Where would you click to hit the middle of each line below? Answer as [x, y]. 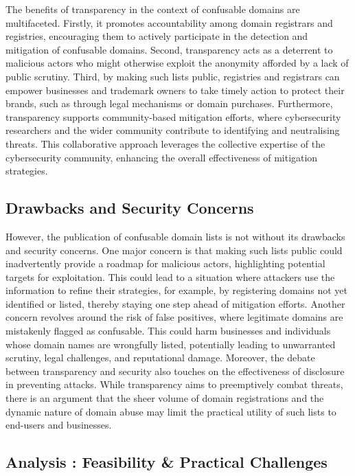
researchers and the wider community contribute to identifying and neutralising [173, 130]
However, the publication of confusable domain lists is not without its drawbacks [175, 236]
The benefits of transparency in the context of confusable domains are [153, 9]
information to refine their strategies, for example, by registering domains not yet [176, 290]
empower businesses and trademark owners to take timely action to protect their [175, 90]
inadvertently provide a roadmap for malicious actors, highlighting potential [165, 263]
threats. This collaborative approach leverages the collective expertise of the [165, 143]
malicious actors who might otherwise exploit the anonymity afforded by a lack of [177, 63]
